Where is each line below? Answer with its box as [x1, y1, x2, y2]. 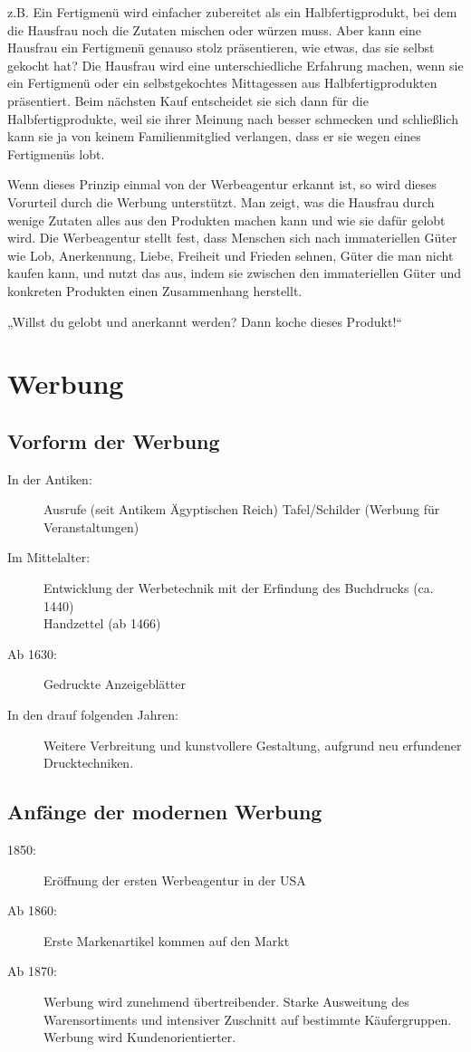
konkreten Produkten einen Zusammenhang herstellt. [7, 281, 303, 300]
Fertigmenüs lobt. [7, 144, 105, 163]
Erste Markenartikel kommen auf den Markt [43, 931, 290, 950]
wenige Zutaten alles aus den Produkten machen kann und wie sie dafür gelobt [7, 210, 446, 229]
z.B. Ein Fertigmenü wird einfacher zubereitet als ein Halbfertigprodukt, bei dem [7, 3, 457, 21]
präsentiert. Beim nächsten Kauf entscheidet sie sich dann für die [7, 91, 369, 110]
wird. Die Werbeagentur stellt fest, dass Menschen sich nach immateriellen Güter [7, 228, 457, 247]
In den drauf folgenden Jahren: [7, 705, 178, 724]
